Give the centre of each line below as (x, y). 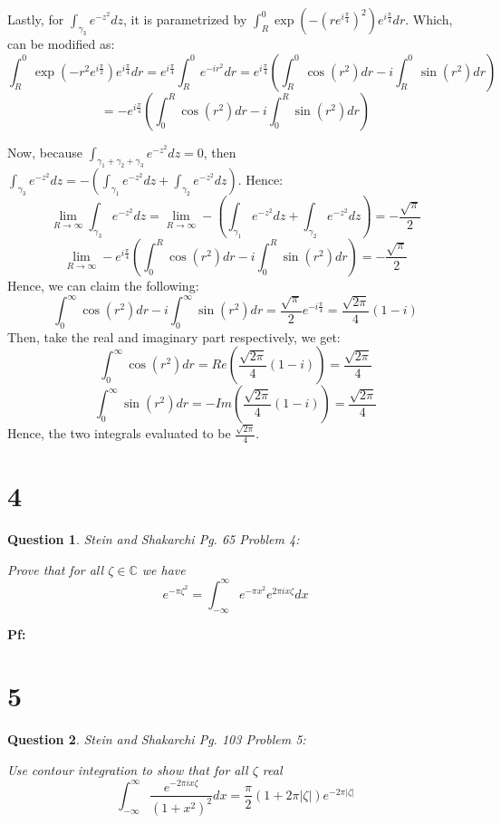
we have (164, 569)
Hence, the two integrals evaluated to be (119, 433)
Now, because (45, 152)
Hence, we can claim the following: (103, 285)
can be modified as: (61, 43)
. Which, (429, 19)
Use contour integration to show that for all (128, 769)
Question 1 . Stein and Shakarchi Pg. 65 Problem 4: (154, 539)
